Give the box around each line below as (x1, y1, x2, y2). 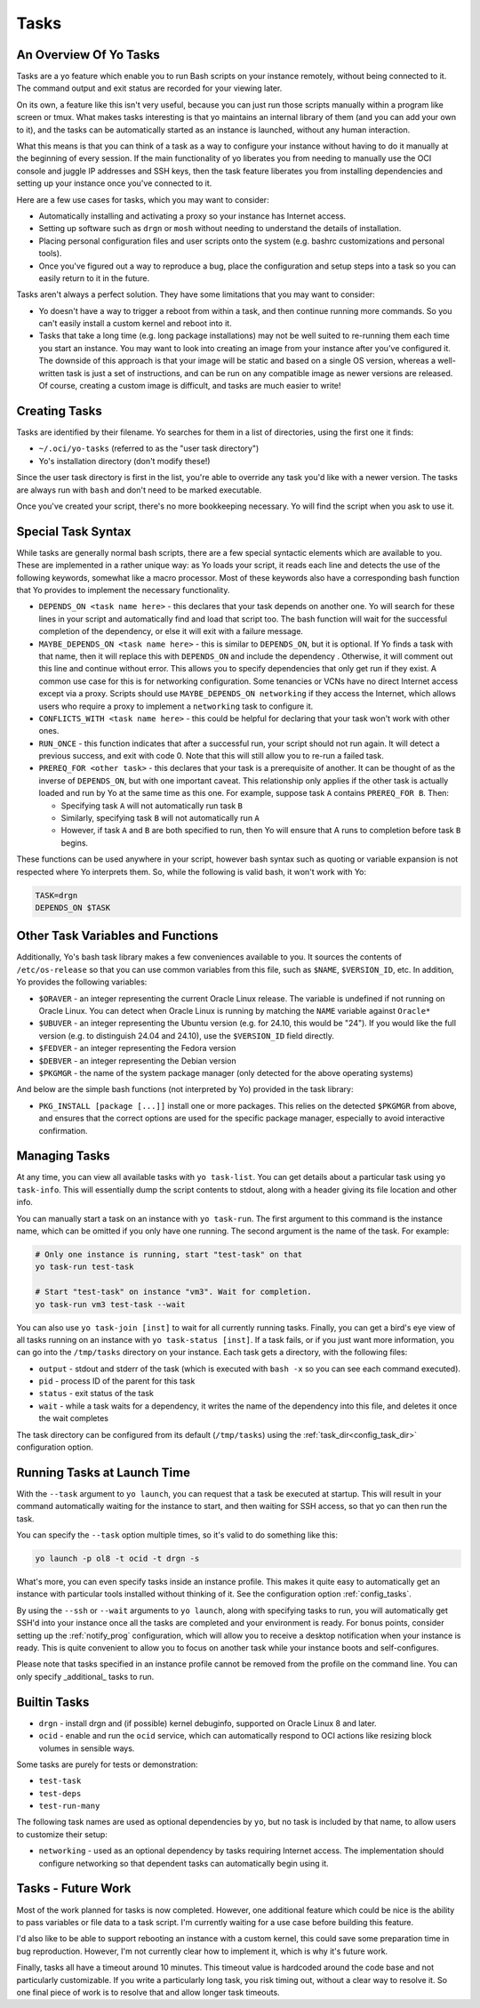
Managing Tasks (16, 1148, 110, 1164)
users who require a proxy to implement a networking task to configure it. (38, 701, 314, 711)
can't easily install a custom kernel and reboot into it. (38, 318, 232, 329)
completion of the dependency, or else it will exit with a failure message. (38, 626, 304, 637)
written (38, 367, 65, 378)
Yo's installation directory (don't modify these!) (38, 455, 211, 466)
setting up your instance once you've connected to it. (16, 178, 212, 189)
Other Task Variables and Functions (16, 928, 219, 944)
